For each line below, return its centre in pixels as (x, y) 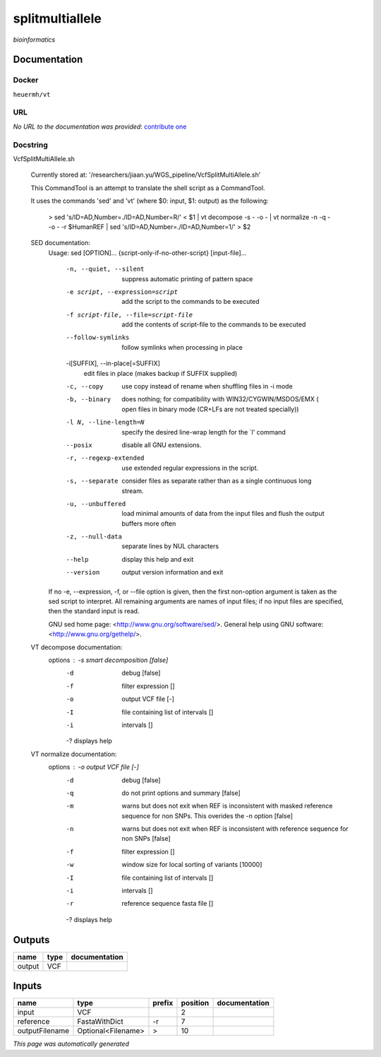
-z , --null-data (94, 537)
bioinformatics (34, 40)
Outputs (31, 940)
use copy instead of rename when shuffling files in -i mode (207, 386)
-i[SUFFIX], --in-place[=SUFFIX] (113, 363)
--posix (79, 445)
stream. (133, 490)
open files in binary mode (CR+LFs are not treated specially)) (210, 409)
